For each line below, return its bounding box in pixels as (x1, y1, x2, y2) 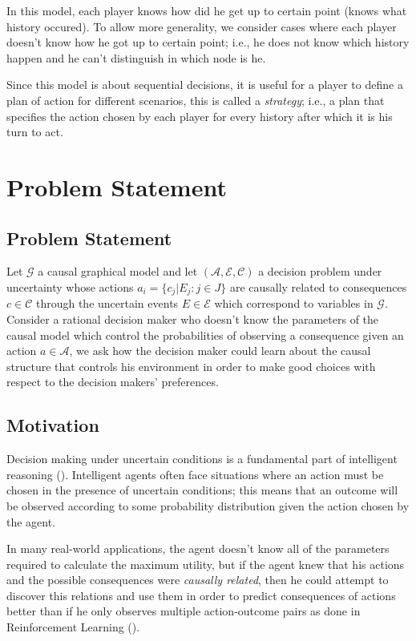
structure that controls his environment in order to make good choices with (6, 357, 376, 374)
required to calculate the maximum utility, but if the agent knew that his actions (6, 555, 405, 572)
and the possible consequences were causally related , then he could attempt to (6, 571, 389, 588)
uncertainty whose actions (6, 278, 134, 295)
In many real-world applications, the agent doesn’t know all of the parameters (6, 540, 390, 557)
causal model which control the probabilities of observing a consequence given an (6, 326, 404, 343)
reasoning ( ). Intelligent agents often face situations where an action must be (6, 466, 384, 482)
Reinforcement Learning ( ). (6, 619, 140, 635)
